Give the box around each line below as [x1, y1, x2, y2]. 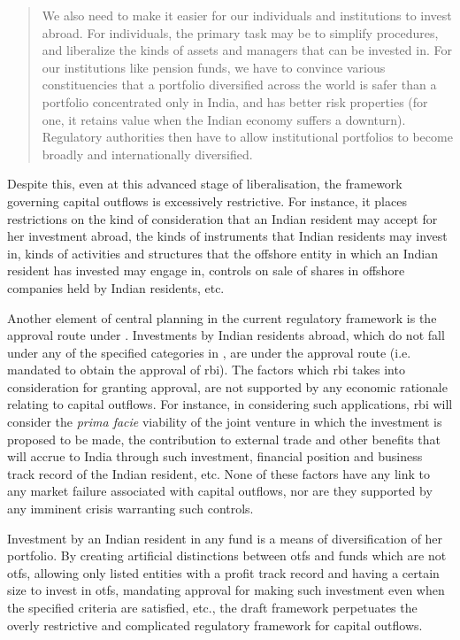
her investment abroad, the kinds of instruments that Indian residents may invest [7, 227, 448, 245]
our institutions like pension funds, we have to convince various [42, 58, 386, 76]
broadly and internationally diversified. [42, 144, 253, 163]
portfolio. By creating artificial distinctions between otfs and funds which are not [7, 546, 447, 565]
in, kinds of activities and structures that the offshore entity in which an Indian [7, 243, 439, 262]
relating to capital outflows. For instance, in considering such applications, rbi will [7, 395, 453, 413]
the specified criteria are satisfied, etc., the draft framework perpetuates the [7, 598, 418, 616]
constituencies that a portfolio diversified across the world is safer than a [42, 75, 437, 94]
